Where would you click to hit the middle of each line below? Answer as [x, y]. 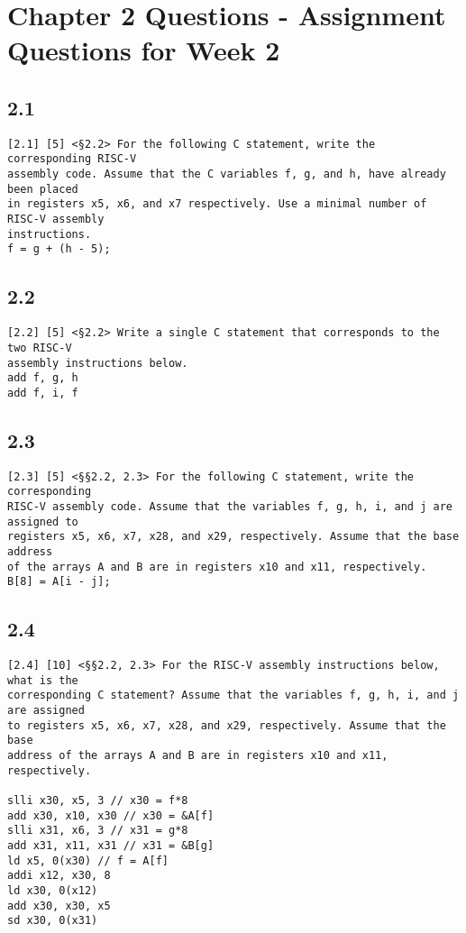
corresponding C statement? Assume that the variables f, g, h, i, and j [233, 695]
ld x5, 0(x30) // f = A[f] [88, 860]
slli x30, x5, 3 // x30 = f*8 [98, 801]
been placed [43, 189]
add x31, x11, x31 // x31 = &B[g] [111, 846]
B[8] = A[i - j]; [59, 582]
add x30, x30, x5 [59, 906]
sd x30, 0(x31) [53, 921]
